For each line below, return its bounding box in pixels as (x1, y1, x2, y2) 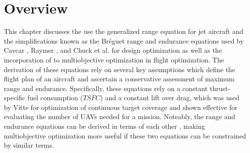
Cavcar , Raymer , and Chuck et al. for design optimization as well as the (4, 45, 222, 55)
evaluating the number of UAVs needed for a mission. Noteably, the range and (4, 111, 235, 122)
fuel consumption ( (27, 92, 83, 103)
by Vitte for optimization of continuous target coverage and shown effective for (4, 102, 237, 112)
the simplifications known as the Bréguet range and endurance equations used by (4, 35, 244, 46)
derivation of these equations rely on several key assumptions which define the (4, 64, 235, 74)
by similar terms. (4, 140, 54, 150)
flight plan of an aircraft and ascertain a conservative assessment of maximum (4, 74, 235, 84)
